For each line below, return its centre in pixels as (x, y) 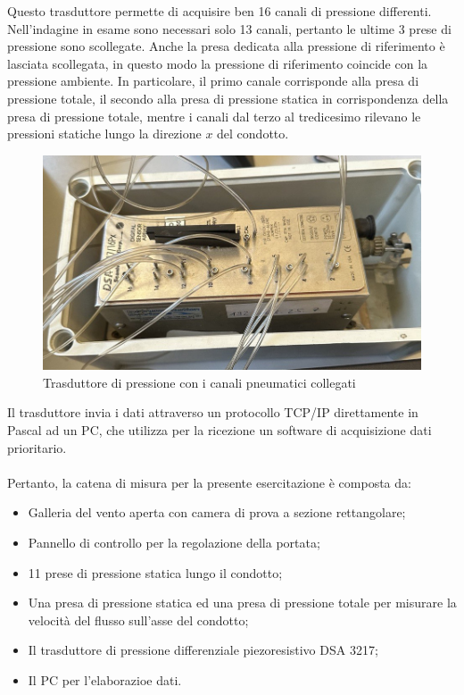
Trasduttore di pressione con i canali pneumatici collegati (199, 382)
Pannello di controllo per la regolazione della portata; (174, 542)
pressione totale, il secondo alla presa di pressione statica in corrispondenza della (228, 98)
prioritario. (37, 447)
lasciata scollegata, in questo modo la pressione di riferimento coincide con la (218, 63)
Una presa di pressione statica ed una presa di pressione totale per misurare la (242, 603)
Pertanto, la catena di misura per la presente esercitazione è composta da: (209, 482)
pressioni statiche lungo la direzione (104, 134)
